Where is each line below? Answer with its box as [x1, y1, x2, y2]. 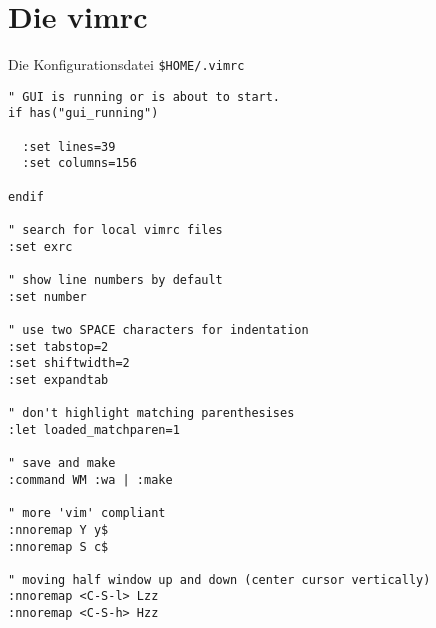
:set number [8, 289, 87, 304]
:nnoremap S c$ [8, 539, 109, 554]
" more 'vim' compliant [8, 506, 166, 521]
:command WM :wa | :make [8, 472, 173, 487]
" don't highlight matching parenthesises [8, 406, 295, 421]
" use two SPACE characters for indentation [8, 322, 309, 337]
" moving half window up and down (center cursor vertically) [8, 572, 431, 587]
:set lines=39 [22, 139, 116, 154]
